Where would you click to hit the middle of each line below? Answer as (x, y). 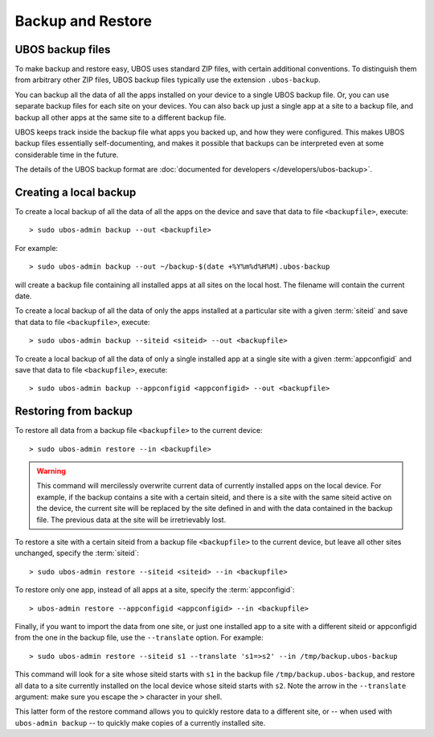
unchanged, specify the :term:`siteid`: (77, 553)
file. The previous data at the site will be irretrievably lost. (131, 520)
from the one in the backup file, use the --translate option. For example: (139, 638)
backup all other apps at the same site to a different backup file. (121, 117)
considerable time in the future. (67, 154)
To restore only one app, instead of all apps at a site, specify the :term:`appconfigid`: (155, 590)
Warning (51, 471)
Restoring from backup (74, 412)
